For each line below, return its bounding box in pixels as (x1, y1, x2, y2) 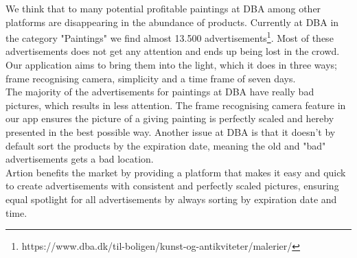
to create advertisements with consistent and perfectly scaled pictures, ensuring (5, 178, 339, 193)
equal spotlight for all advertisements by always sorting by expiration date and (5, 191, 337, 206)
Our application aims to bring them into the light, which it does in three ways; (5, 58, 337, 72)
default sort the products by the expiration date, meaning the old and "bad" (5, 138, 326, 152)
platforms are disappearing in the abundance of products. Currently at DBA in (5, 14, 339, 29)
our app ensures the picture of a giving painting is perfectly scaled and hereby (5, 111, 334, 126)
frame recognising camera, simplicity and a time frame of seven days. (5, 71, 296, 85)
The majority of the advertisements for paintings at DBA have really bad (5, 84, 314, 99)
